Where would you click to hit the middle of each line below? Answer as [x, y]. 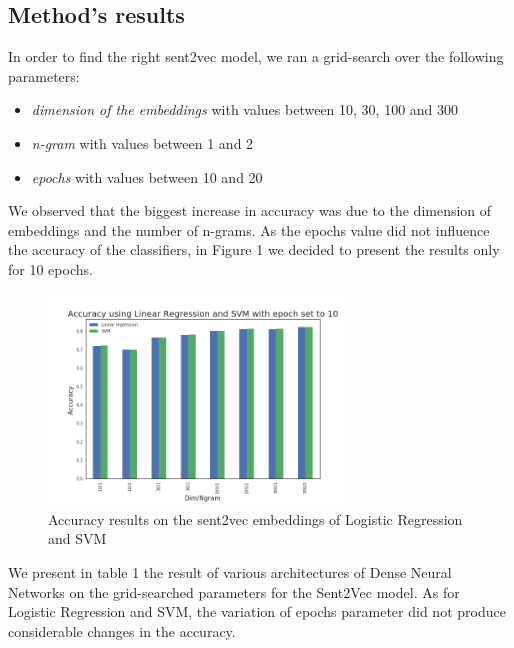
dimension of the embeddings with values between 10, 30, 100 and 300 [245, 109]
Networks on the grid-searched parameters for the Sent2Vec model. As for [234, 591]
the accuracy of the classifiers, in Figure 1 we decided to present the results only [254, 249]
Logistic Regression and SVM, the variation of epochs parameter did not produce [257, 611]
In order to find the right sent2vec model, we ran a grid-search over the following [256, 56]
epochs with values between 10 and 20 [147, 176]
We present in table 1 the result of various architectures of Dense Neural [230, 571]
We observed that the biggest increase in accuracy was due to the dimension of [250, 210]
